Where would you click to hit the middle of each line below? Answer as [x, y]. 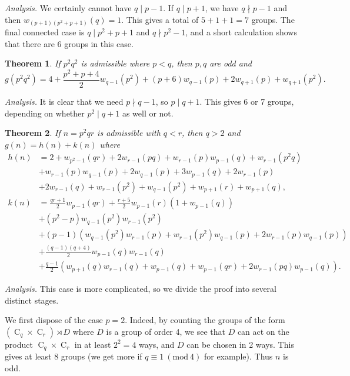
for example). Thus [238, 356]
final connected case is [45, 32]
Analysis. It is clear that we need [64, 102]
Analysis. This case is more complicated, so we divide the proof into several [141, 289]
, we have [222, 8]
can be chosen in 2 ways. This [240, 344]
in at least [93, 344]
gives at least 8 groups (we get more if [74, 356]
